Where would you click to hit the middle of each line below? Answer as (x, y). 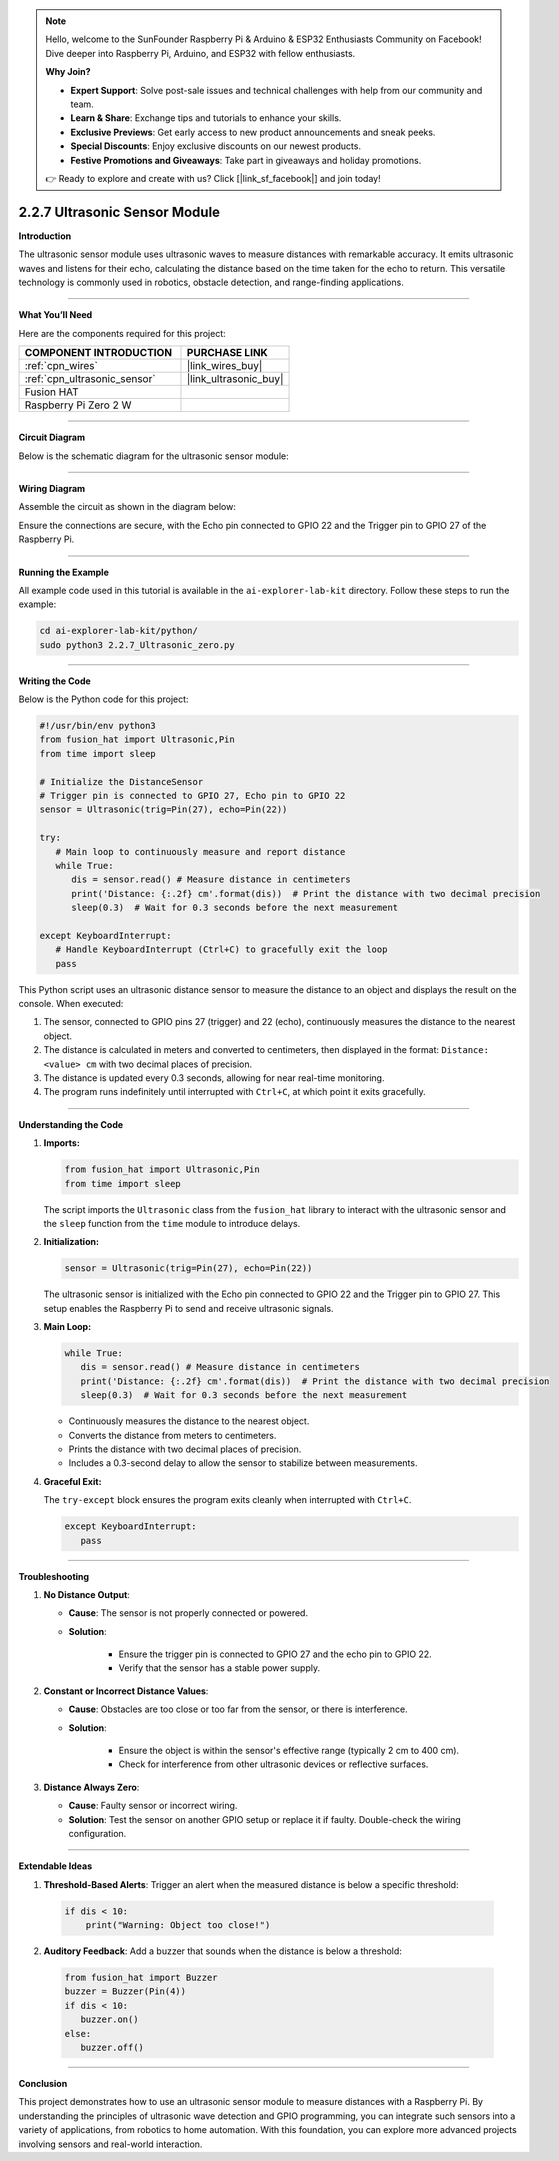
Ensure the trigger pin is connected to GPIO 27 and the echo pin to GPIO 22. (275, 1654)
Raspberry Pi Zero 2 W (78, 405)
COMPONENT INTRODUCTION (98, 353)
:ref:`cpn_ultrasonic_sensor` (90, 379)
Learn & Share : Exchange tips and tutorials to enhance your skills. (206, 118)
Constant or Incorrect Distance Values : (126, 1691)
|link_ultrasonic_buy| (235, 379)
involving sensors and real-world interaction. (110, 2144)
